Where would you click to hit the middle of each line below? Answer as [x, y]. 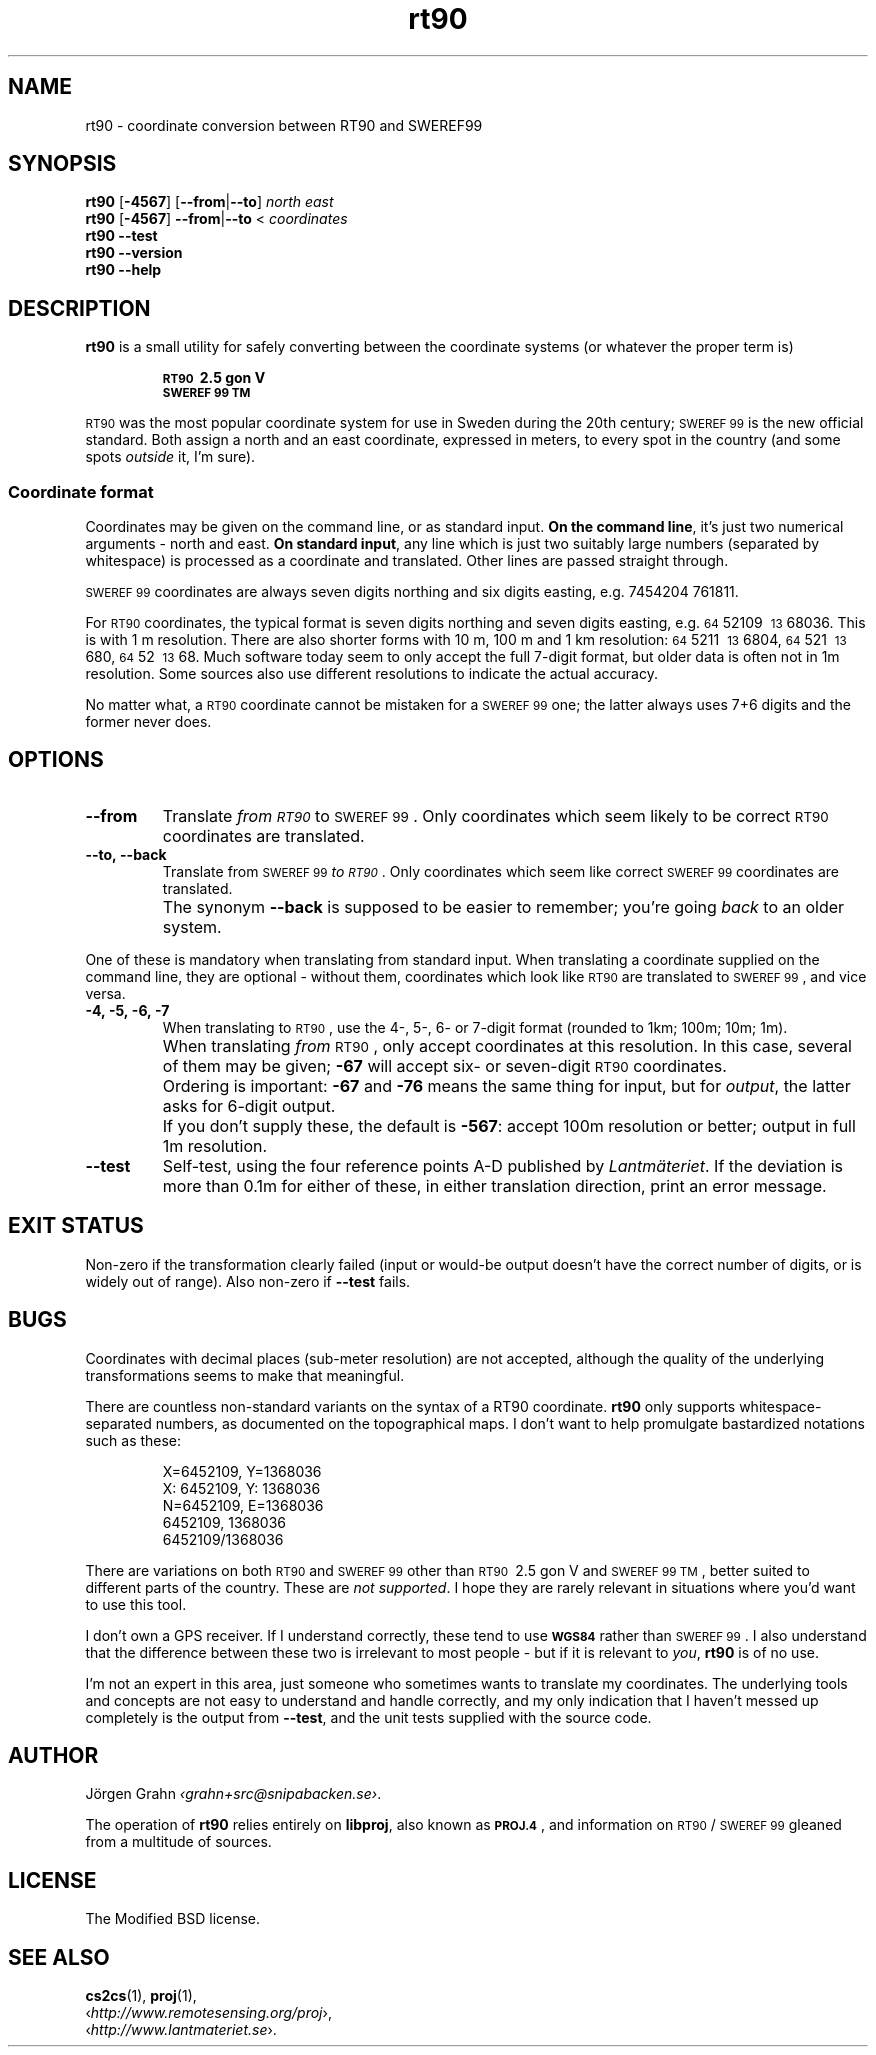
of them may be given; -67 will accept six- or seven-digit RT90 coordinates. [444, 1065]
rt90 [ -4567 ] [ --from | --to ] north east [209, 202]
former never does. [148, 722]
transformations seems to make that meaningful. [245, 1375]
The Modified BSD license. [173, 1919]
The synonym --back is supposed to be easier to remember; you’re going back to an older [503, 906]
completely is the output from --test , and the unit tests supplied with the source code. [368, 1717]
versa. [105, 993]
